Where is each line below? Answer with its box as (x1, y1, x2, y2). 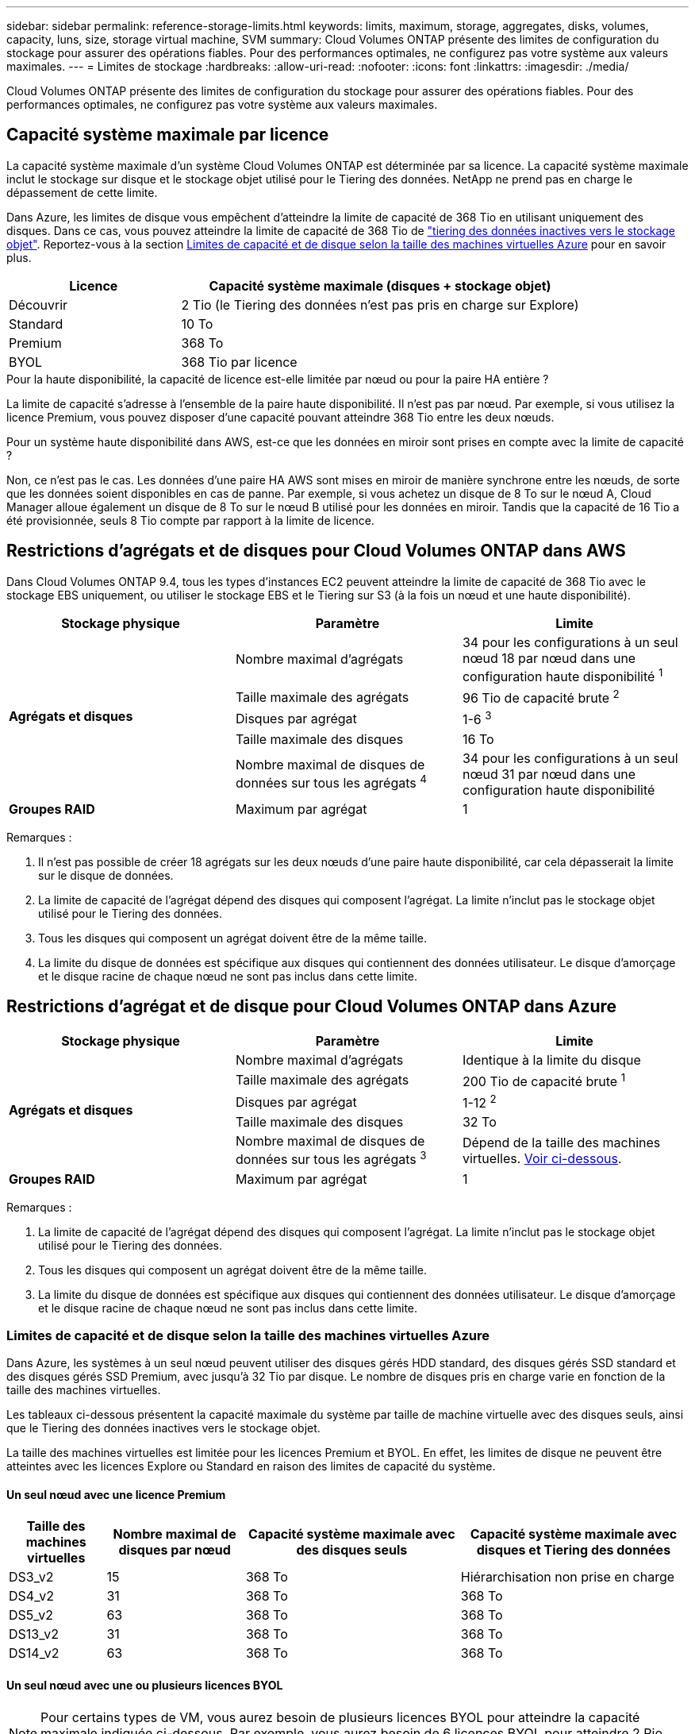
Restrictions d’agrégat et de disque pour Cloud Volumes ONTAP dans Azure (6, 996, 617, 1017)
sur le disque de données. (38, 868, 174, 882)
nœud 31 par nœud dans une (462, 765, 636, 782)
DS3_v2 (9, 1569, 54, 1586)
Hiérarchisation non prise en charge (460, 1569, 675, 1586)
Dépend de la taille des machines (462, 1134, 661, 1150)
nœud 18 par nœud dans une (462, 649, 636, 666)
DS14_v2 (9, 1645, 60, 1662)
